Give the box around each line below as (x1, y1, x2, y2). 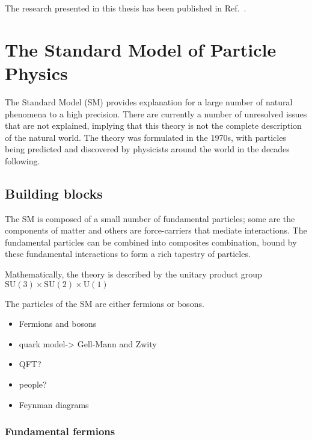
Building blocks (5, 184, 103, 202)
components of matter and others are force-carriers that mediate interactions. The (5, 224, 307, 237)
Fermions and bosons (19, 317, 97, 330)
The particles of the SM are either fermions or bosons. (5, 297, 204, 309)
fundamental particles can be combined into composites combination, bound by (5, 235, 297, 248)
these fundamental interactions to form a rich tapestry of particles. (5, 247, 251, 260)
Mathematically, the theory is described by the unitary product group (5, 268, 262, 280)
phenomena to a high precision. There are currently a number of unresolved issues (5, 107, 307, 120)
